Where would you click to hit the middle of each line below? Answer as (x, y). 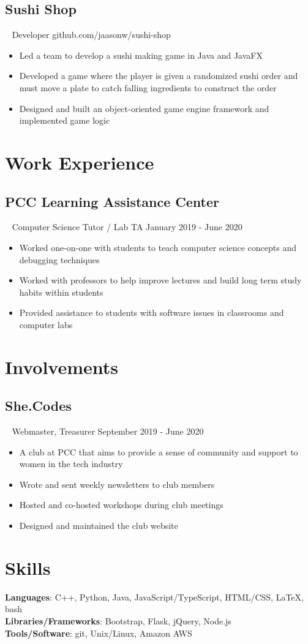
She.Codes (38, 406)
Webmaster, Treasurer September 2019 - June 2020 (108, 431)
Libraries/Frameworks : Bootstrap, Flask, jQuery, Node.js (118, 620)
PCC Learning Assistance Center (112, 201)
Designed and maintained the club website (99, 526)
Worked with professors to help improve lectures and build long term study (160, 280)
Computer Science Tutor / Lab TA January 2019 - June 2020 (127, 227)
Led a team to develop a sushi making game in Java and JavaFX (141, 55)
